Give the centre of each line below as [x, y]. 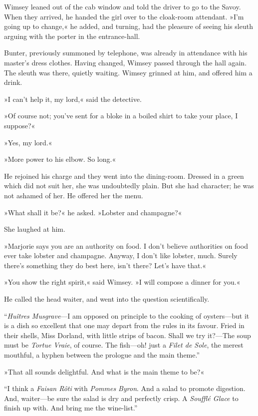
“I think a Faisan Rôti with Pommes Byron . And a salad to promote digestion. [125, 388]
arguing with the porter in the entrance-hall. [72, 36]
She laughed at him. [35, 229]
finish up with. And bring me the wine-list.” [71, 408]
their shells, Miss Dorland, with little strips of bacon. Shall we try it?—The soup [128, 335]
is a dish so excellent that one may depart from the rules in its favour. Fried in [124, 325]
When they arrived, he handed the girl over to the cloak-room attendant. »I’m [124, 16]
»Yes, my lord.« [28, 142]
